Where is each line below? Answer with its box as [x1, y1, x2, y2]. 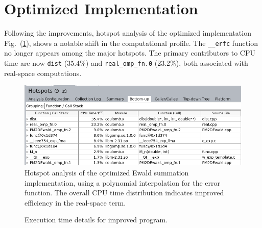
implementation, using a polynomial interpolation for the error [25, 177, 220, 188]
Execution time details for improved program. [25, 214, 168, 225]
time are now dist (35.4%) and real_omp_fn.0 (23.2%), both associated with [4, 57, 248, 68]
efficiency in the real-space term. [25, 197, 126, 208]
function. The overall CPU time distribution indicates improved [25, 187, 224, 198]
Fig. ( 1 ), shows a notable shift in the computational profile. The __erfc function [4, 37, 258, 48]
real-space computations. [4, 67, 82, 78]
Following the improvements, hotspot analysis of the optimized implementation [4, 28, 251, 38]
